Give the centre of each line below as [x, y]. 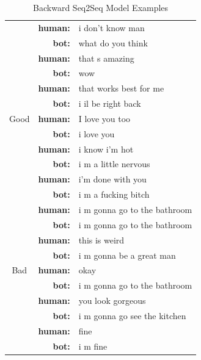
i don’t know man [111, 27]
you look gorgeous [112, 301]
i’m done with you [112, 179]
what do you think [113, 42]
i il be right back [110, 103]
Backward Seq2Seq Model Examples [101, 7]
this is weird [101, 239]
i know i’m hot [106, 149]
